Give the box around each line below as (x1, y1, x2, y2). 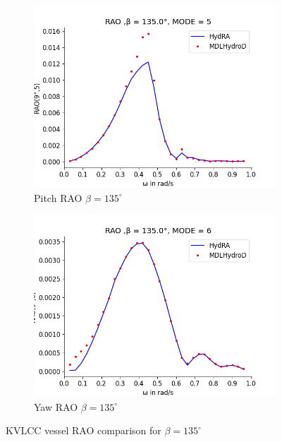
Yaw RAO (34, 399, 78, 414)
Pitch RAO (34, 190, 82, 205)
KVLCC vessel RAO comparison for (6, 423, 161, 438)
